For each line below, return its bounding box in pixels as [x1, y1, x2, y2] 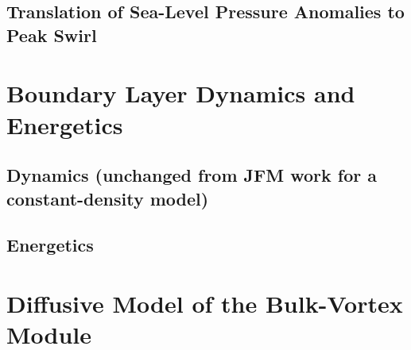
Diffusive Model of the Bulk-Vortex [6, 287, 403, 319]
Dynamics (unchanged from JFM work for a [6, 163, 378, 187]
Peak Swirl [6, 22, 97, 47]
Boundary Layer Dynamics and [6, 77, 355, 110]
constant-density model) [6, 186, 209, 210]
